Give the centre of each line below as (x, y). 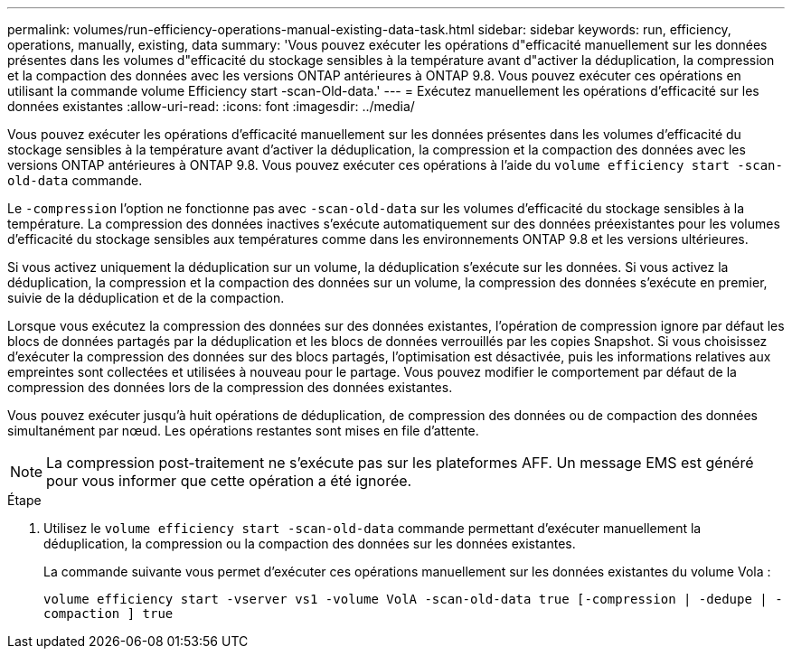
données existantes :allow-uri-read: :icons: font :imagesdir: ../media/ (211, 106)
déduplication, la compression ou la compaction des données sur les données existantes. (310, 544)
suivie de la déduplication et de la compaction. (146, 298)
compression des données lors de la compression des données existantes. (230, 387)
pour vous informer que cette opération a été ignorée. (229, 481)
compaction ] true (108, 614)
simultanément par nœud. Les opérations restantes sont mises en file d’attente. (243, 431)
